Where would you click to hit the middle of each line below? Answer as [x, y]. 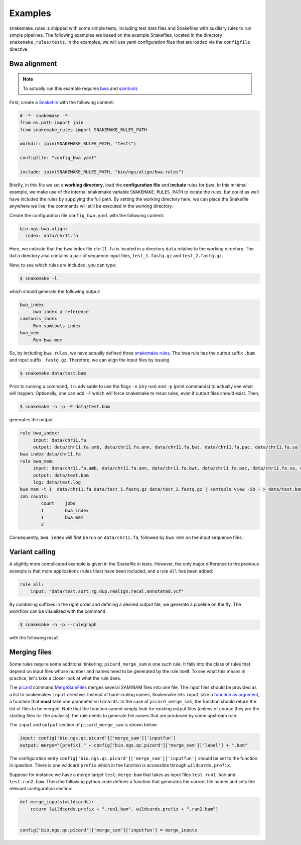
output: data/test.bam [61, 475]
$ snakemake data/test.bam [53, 373]
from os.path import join [52, 123]
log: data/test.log [57, 482]
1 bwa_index [65, 510]
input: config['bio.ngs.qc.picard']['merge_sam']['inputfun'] [98, 738]
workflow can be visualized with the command [57, 611]
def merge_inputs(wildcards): [57, 802]
